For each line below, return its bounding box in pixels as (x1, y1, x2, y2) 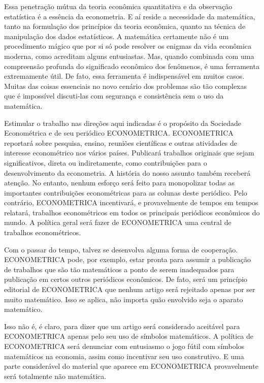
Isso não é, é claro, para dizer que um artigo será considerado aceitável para (4, 321, 240, 331)
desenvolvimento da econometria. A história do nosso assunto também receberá (4, 167, 251, 178)
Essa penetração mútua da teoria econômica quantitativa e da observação (4, 1, 233, 11)
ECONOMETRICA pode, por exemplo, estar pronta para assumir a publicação (4, 254, 251, 265)
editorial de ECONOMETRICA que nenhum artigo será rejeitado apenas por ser (4, 284, 255, 295)
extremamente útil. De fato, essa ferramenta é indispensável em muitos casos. (4, 71, 245, 81)
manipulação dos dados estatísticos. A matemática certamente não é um (4, 30, 229, 41)
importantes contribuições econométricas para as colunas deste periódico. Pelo (4, 187, 247, 198)
